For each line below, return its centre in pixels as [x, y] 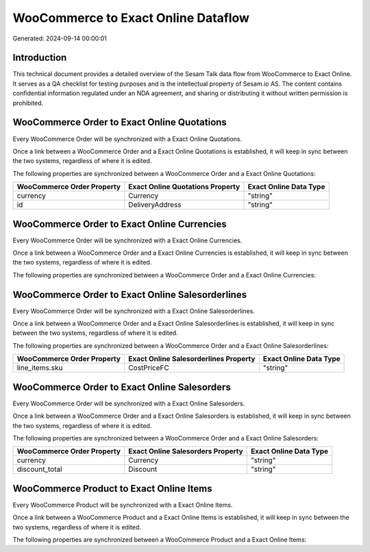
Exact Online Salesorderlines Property [192, 359]
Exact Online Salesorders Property [185, 451]
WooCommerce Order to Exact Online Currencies [120, 224]
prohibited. [28, 103]
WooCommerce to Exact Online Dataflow [131, 18]
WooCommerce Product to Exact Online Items [112, 489]
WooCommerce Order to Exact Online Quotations [120, 122]
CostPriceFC [148, 368]
